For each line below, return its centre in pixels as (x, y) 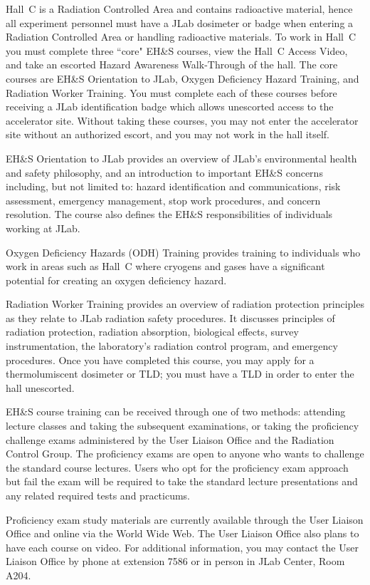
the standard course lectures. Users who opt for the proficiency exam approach (177, 467)
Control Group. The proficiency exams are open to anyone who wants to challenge (185, 454)
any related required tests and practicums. (98, 495)
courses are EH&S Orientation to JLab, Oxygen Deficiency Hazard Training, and (183, 78)
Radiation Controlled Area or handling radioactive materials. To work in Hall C (181, 37)
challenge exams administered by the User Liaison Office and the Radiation (170, 439)
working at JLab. (43, 228)
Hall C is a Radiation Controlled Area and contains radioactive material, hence (179, 9)
